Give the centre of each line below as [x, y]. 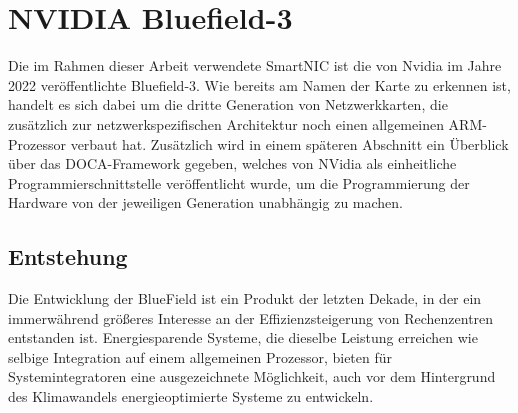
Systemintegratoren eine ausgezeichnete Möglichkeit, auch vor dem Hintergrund [252, 376]
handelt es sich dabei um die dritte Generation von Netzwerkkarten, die [228, 104]
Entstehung [68, 256]
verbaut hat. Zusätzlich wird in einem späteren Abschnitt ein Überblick [289, 143]
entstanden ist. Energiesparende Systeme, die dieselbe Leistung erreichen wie [243, 337]
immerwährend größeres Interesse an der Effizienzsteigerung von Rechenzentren [251, 317]
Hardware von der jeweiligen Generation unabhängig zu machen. [205, 202]
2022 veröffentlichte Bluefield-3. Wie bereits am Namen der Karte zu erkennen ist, [259, 84]
